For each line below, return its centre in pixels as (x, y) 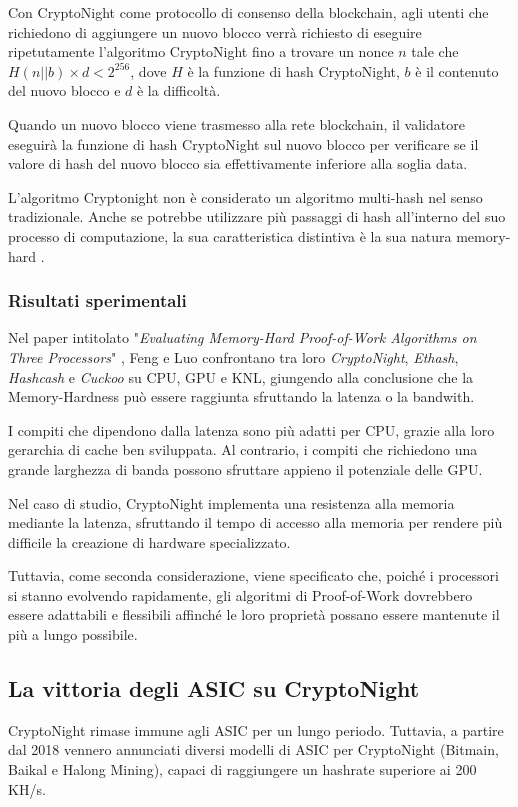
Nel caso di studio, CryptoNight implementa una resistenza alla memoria (231, 502)
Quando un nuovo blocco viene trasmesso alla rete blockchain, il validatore (236, 123)
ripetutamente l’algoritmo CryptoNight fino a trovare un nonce (201, 51)
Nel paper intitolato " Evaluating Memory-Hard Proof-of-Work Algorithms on (242, 337)
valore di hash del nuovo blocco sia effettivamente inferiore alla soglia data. (238, 163)
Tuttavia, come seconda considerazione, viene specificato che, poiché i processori (253, 575)
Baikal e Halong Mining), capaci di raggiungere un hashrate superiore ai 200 (242, 769)
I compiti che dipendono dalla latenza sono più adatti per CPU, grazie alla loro (251, 429)
